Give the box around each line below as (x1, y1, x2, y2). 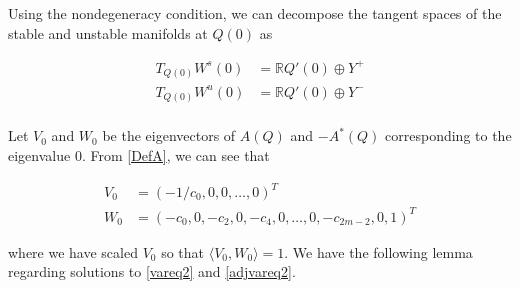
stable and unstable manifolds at (8, 22, 208, 43)
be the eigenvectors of (102, 125, 236, 146)
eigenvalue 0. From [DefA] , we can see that (8, 144, 270, 165)
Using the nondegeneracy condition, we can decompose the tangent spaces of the (8, 3, 502, 23)
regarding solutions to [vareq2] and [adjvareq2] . (8, 261, 296, 282)
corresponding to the (385, 125, 512, 146)
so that (161, 241, 205, 262)
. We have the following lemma (284, 241, 473, 262)
